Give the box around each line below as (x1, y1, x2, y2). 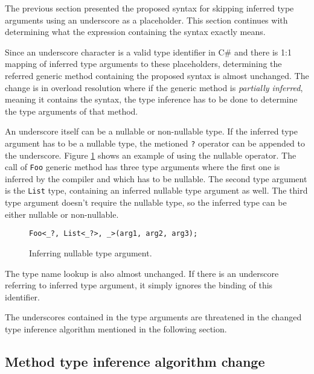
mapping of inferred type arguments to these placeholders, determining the (5, 57, 282, 70)
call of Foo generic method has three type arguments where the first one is (5, 160, 280, 173)
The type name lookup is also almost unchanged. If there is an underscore (5, 267, 279, 279)
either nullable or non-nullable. (5, 208, 119, 220)
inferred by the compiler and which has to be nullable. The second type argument (5, 172, 307, 185)
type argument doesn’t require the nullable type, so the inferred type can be (5, 196, 287, 209)
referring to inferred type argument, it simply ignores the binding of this (5, 279, 273, 291)
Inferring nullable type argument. (29, 246, 152, 259)
